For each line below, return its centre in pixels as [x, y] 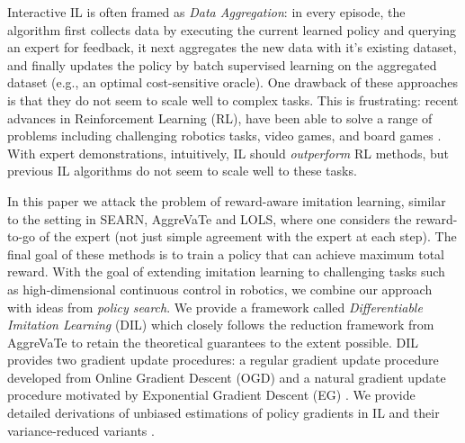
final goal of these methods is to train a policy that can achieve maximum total [226, 253]
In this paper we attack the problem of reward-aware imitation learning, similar [227, 200]
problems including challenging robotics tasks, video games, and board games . [224, 136]
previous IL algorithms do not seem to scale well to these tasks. [182, 171]
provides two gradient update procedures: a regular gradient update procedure [223, 360]
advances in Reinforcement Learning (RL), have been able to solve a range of [220, 118]
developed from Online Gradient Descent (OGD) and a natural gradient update [227, 377]
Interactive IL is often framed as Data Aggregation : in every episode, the [206, 12]
